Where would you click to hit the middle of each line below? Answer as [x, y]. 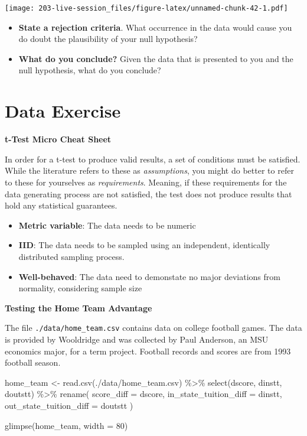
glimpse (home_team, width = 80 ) [66, 425]
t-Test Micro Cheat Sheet [58, 139]
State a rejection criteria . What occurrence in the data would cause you [155, 27]
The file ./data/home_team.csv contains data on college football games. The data [153, 328]
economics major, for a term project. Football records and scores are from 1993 [148, 351]
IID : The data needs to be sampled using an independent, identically [144, 245]
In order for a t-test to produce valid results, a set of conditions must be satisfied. [153, 159]
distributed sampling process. [71, 256]
